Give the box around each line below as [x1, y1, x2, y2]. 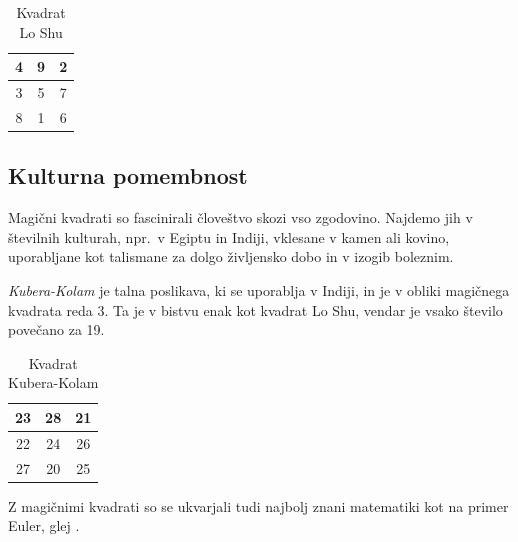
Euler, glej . [8, 515, 80, 536]
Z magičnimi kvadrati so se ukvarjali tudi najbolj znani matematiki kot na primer [8, 495, 509, 516]
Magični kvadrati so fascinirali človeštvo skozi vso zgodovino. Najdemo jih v [8, 207, 473, 228]
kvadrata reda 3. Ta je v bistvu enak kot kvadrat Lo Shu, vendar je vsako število [8, 299, 503, 320]
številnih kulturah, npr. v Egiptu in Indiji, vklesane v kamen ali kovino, [8, 226, 450, 247]
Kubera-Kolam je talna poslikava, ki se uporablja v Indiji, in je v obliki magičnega [8, 279, 510, 300]
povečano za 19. [8, 319, 105, 340]
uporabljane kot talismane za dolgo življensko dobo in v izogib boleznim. [8, 246, 454, 267]
